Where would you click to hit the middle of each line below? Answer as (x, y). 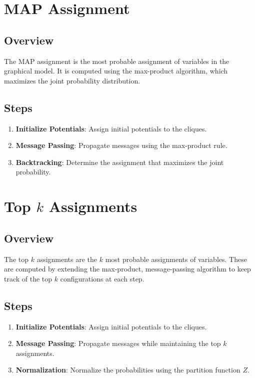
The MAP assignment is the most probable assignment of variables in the (117, 61)
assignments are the (67, 259)
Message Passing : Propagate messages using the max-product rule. (121, 145)
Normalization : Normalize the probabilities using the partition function (128, 370)
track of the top (28, 278)
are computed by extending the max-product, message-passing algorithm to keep (127, 269)
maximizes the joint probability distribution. (72, 80)
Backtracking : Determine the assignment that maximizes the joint (120, 162)
